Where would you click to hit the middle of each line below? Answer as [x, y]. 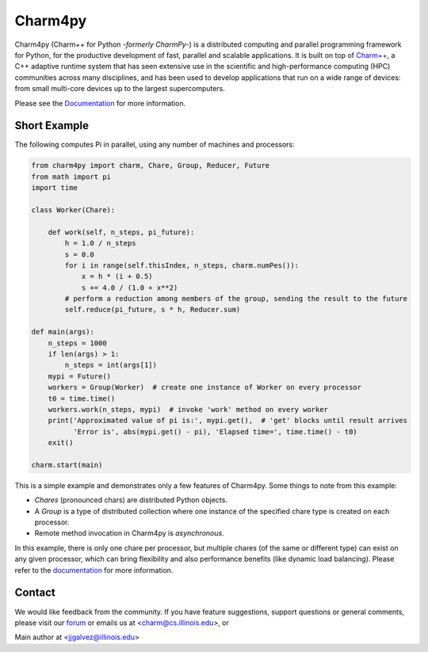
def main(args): [63, 332]
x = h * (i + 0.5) [117, 276]
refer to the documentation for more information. [94, 570]
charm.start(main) [67, 465]
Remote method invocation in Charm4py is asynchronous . [130, 533]
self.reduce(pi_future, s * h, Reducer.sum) [153, 310]
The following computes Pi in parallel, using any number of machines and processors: [155, 145]
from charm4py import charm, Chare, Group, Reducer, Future [151, 166]
